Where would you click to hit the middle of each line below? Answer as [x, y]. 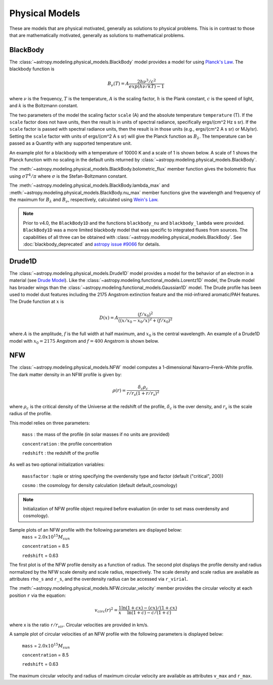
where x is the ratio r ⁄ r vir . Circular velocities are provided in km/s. [79, 625]
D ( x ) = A [109, 317]
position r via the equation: [38, 595]
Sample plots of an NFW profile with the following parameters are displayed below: [96, 530]
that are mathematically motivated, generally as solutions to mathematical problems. [97, 35]
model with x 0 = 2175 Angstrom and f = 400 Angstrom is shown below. [84, 341]
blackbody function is [32, 69]
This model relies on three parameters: [50, 423]
